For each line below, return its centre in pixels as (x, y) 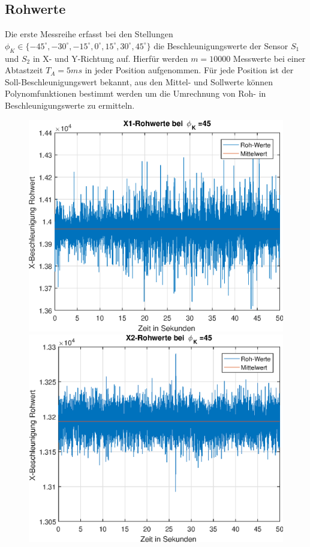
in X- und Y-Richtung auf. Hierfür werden (110, 58)
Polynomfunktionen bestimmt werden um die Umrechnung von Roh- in (136, 93)
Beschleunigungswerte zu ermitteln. (70, 105)
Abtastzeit (24, 70)
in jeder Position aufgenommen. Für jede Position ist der (189, 70)
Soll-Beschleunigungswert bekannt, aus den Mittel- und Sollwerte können (139, 81)
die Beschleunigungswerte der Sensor (221, 45)
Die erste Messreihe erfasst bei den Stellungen (89, 34)
